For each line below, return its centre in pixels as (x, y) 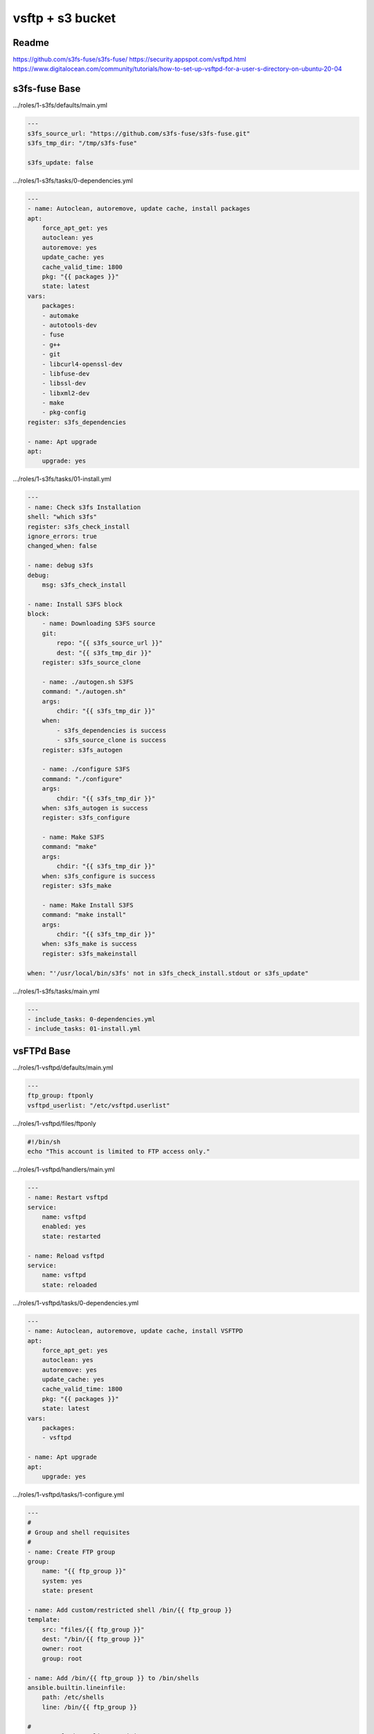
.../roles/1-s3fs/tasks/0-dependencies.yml (73, 180)
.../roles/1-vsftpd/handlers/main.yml (64, 1169)
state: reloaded (69, 1285)
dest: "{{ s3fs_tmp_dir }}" (104, 653)
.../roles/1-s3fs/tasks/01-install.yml (62, 479)
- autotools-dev (69, 325)
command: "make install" (84, 915)
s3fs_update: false (60, 162)
